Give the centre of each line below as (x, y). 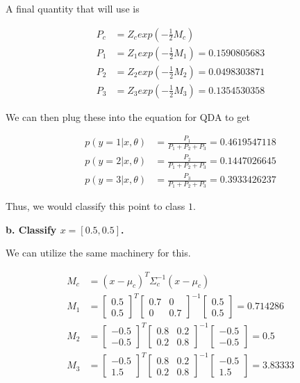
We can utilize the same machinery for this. (98, 253)
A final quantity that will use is (73, 8)
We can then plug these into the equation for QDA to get (128, 116)
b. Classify (31, 229)
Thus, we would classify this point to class (95, 206)
